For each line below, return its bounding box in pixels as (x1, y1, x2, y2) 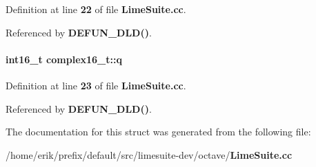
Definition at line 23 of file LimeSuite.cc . (6, 78, 186, 92)
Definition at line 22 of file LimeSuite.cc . (6, 2, 186, 16)
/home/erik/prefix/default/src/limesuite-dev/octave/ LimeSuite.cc (6, 147, 293, 162)
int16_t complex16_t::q (6, 52, 122, 66)
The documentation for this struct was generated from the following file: (6, 124, 311, 139)
